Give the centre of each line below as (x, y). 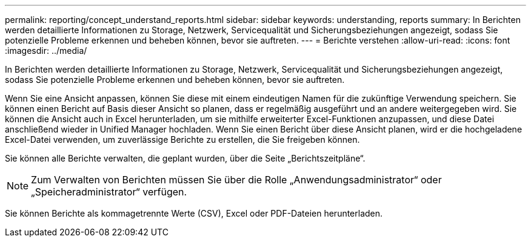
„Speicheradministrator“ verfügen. (109, 192)
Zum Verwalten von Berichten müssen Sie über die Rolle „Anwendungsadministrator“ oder (236, 180)
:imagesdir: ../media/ (46, 51)
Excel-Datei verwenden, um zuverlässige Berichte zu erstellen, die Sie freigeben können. (182, 139)
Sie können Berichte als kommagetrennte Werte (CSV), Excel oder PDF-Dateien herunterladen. (194, 213)
